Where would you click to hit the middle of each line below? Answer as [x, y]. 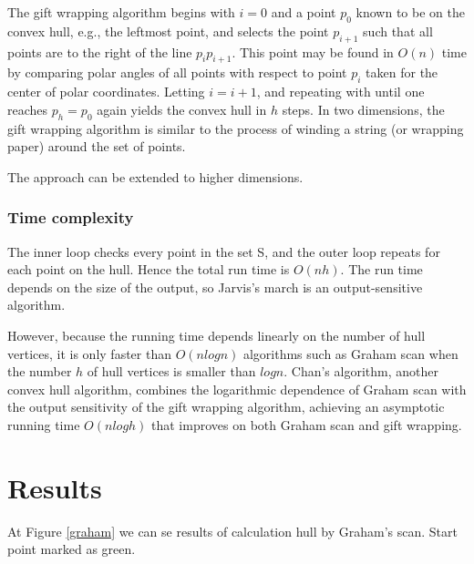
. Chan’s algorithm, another [361, 371]
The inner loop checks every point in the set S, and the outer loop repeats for [224, 251]
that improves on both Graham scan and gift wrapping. [307, 424]
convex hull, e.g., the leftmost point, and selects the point [168, 31]
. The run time [381, 269]
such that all [398, 31]
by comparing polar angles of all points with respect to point [177, 72]
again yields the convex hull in [182, 109]
